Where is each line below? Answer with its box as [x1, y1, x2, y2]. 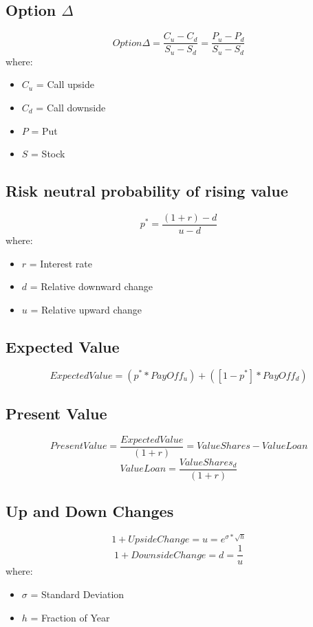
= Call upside [36, 77, 94, 91]
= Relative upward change [30, 302, 142, 316]
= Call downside [36, 100, 106, 114]
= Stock [31, 146, 65, 161]
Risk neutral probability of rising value [6, 180, 288, 201]
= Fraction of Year [30, 610, 110, 624]
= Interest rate [29, 256, 92, 270]
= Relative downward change [30, 279, 153, 294]
